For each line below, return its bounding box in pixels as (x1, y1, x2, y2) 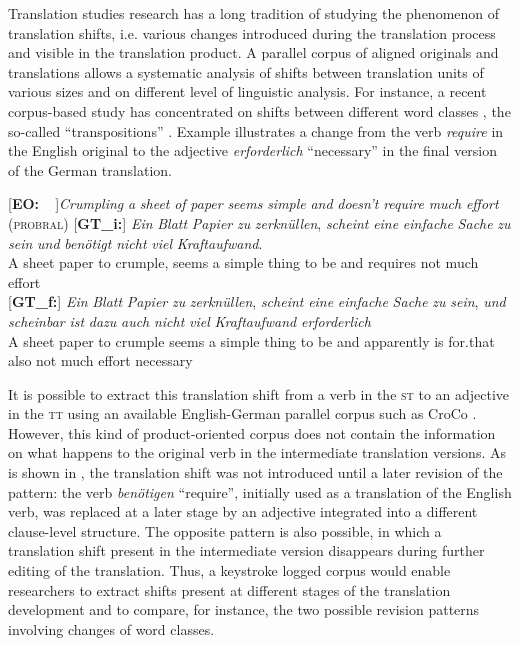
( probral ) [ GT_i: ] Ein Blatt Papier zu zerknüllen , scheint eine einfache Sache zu (8, 212, 511, 233)
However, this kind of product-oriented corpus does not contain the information (8, 422, 496, 443)
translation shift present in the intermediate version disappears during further (8, 540, 485, 561)
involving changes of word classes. (8, 618, 215, 639)
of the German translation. (8, 159, 172, 180)
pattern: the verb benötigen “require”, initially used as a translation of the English (8, 481, 512, 502)
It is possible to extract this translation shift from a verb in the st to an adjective (8, 383, 510, 404)
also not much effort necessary (8, 350, 193, 371)
